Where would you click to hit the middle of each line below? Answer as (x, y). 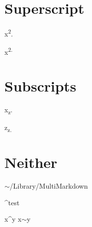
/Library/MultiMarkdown (49, 186)
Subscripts (41, 85)
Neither (31, 162)
